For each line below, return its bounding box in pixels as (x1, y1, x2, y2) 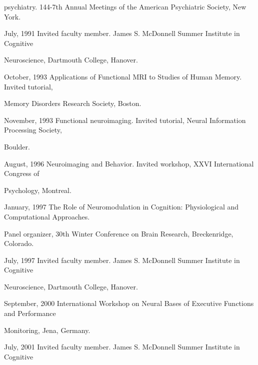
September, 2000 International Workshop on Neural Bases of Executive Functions (4, 298, 254, 308)
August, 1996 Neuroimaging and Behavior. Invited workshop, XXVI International (4, 158, 254, 168)
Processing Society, (4, 124, 62, 135)
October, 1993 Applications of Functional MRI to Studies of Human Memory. (4, 71, 242, 81)
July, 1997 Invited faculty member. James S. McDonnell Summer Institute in (4, 254, 240, 265)
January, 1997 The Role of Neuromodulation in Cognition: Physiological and (4, 201, 239, 212)
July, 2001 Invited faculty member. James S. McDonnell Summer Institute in (4, 341, 240, 352)
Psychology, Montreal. (4, 184, 71, 195)
